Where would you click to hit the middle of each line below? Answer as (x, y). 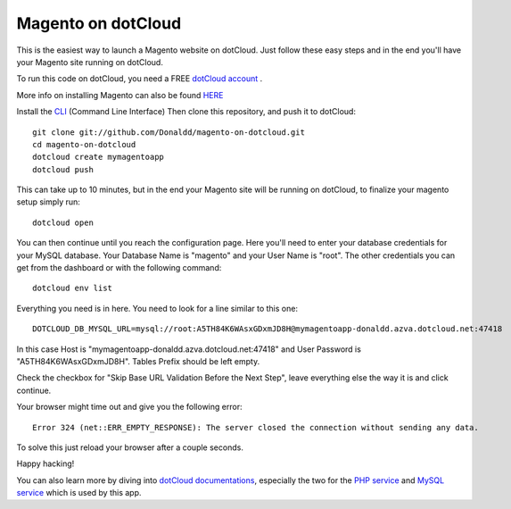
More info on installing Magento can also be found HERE (120, 95)
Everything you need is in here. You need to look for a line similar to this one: (157, 308)
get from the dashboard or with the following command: (119, 268)
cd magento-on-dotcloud (84, 144)
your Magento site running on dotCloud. (90, 62)
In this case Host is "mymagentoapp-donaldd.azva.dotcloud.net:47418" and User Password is (189, 349)
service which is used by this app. (79, 493)
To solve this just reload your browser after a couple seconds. (130, 447)
